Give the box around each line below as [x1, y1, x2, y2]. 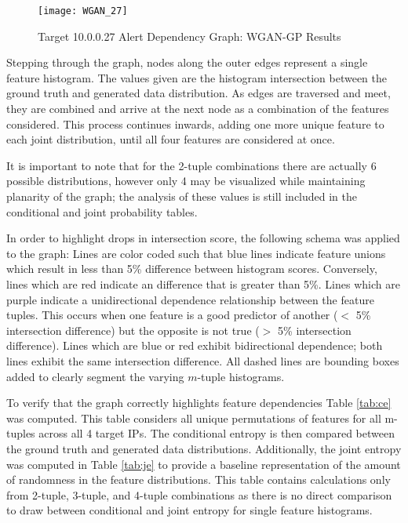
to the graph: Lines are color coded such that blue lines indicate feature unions [6, 245, 386, 261]
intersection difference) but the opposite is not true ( [6, 321, 260, 338]
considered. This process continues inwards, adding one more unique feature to [6, 115, 384, 132]
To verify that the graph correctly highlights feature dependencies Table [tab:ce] [6, 394, 392, 411]
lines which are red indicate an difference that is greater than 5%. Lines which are [6, 275, 400, 292]
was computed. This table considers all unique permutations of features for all [6, 409, 381, 426]
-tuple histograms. [197, 368, 285, 384]
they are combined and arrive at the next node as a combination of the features [6, 100, 389, 117]
